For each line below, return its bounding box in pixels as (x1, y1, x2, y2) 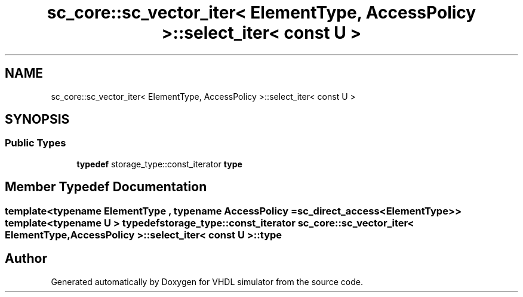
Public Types (5, 137, 66, 149)
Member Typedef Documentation (5, 179, 207, 195)
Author (5, 251, 47, 267)
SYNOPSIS (5, 112, 70, 127)
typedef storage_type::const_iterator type (76, 158, 242, 169)
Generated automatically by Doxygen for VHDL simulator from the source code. (51, 276, 364, 287)
